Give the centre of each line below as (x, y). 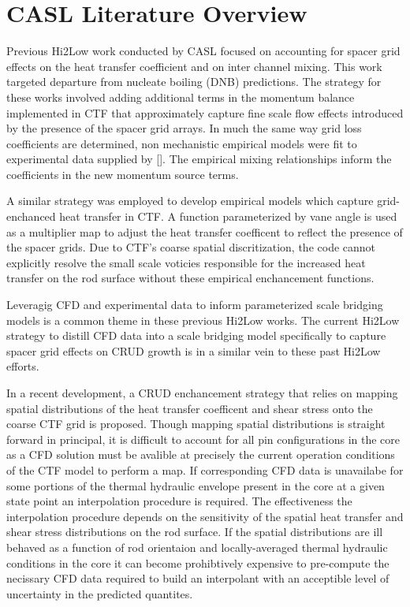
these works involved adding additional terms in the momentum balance (181, 97)
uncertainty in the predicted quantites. (100, 593)
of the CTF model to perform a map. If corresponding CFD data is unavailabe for (205, 469)
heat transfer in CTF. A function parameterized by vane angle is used (228, 216)
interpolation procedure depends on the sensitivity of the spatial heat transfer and (205, 516)
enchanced (31, 216)
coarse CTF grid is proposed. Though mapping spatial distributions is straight (196, 424)
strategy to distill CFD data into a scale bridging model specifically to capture (196, 335)
